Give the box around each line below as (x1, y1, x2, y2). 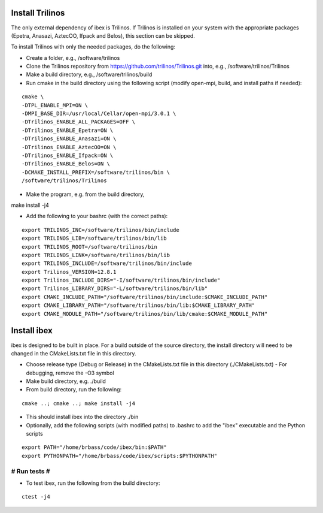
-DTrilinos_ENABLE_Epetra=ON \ (22, 126, 114, 134)
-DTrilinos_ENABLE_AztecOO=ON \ (22, 144, 117, 150)
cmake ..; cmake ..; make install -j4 (22, 400, 136, 407)
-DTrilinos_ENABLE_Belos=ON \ (22, 161, 111, 167)
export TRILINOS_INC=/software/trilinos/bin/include (22, 227, 179, 233)
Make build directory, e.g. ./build (26, 378, 106, 385)
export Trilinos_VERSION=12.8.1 (22, 268, 117, 275)
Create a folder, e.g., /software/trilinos (26, 54, 120, 61)
